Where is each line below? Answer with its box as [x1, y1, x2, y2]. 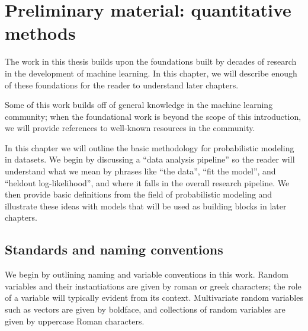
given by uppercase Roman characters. [5, 314, 145, 327]
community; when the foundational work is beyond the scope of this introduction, [5, 110, 301, 122]
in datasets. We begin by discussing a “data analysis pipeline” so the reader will [5, 153, 295, 165]
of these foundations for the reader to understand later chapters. [5, 78, 239, 91]
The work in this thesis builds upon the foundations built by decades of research [5, 55, 297, 68]
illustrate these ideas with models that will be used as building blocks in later [5, 199, 287, 212]
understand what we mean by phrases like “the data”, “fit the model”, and [5, 165, 276, 177]
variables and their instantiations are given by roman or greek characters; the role [5, 279, 301, 292]
